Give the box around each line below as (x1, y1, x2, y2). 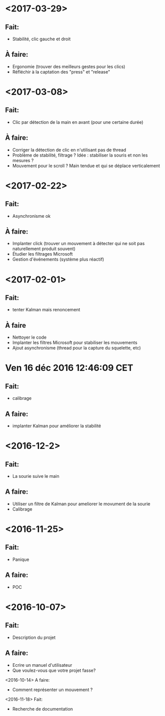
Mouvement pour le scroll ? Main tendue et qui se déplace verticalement (12, 163, 160, 169)
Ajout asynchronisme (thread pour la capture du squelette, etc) (12, 345, 141, 351)
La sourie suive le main (12, 473, 59, 479)
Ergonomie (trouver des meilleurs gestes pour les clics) (12, 63, 125, 70)
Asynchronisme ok (12, 213, 51, 219)
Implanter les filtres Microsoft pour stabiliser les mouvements (12, 340, 138, 346)
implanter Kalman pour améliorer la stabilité (12, 423, 102, 429)
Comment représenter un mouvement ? (12, 687, 93, 693)
